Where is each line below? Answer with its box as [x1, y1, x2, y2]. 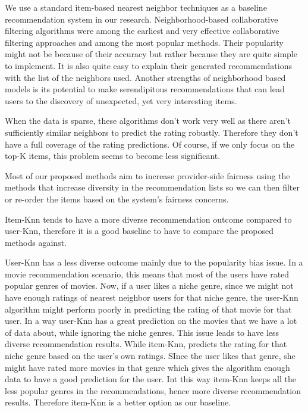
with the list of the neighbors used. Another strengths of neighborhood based [5, 71, 286, 83]
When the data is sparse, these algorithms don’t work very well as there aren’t [5, 114, 291, 127]
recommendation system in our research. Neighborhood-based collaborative [5, 13, 278, 25]
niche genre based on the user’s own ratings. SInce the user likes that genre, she [5, 349, 296, 362]
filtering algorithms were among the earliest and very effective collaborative [5, 24, 279, 37]
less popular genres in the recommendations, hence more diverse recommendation [5, 384, 301, 397]
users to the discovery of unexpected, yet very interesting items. [5, 94, 237, 107]
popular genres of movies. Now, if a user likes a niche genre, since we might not [5, 279, 294, 292]
